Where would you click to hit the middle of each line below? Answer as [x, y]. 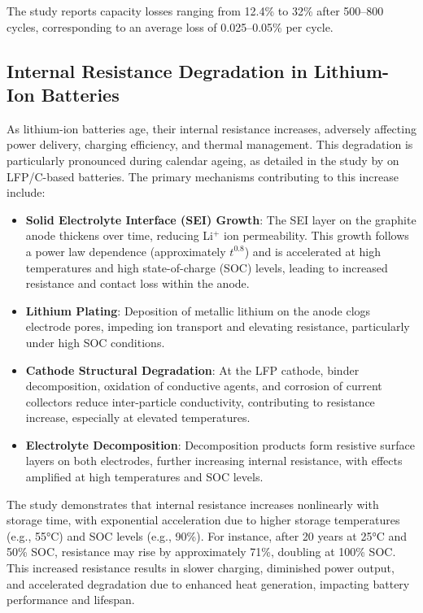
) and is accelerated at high [313, 251]
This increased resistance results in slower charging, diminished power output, [201, 568]
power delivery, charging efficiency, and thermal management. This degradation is [210, 144]
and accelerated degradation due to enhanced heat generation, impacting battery [208, 583]
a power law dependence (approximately [126, 251]
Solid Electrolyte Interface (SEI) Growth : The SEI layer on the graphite [221, 219]
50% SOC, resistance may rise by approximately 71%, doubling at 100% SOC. [201, 552]
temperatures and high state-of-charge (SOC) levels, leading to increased [207, 267]
